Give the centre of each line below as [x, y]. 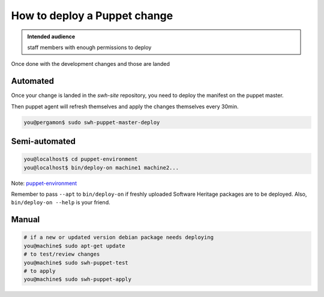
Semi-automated [43, 142]
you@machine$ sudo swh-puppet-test [76, 263]
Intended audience [51, 37]
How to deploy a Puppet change [92, 16]
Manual [25, 219]
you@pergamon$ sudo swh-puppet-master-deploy [92, 122]
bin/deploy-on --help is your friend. [61, 202]
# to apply [40, 271]
